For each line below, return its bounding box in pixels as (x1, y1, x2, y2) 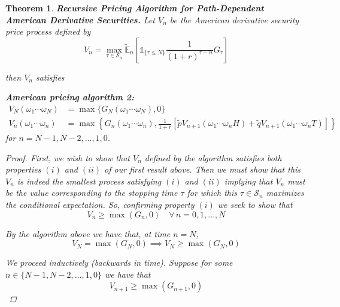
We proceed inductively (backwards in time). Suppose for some (5, 256, 233, 269)
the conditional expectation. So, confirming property (5, 198, 195, 210)
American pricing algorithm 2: (5, 91, 134, 103)
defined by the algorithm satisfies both (144, 151, 282, 164)
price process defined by (5, 25, 91, 38)
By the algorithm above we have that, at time (5, 227, 171, 240)
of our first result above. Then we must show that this (104, 163, 301, 176)
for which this (187, 186, 238, 199)
